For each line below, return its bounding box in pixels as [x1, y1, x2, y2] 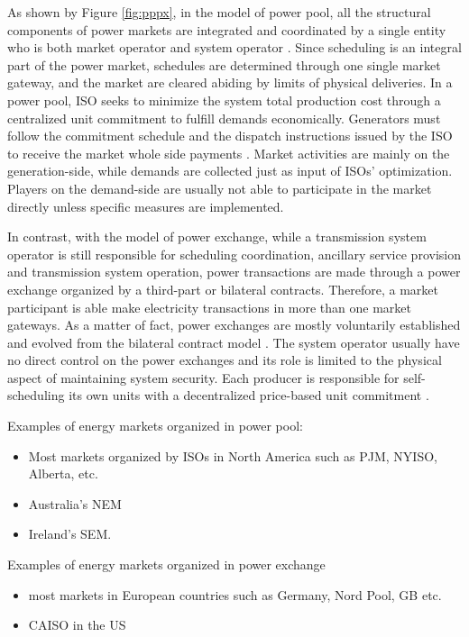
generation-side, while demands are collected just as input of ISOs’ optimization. [7, 161, 453, 180]
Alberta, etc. [28, 464, 98, 483]
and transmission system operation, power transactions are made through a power [7, 262, 461, 281]
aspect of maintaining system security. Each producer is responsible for [7, 368, 400, 387]
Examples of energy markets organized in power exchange [7, 555, 326, 574]
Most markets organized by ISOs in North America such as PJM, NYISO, [28, 446, 437, 465]
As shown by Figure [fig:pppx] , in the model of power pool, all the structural [7, 3, 431, 21]
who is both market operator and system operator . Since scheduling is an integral [7, 38, 462, 57]
